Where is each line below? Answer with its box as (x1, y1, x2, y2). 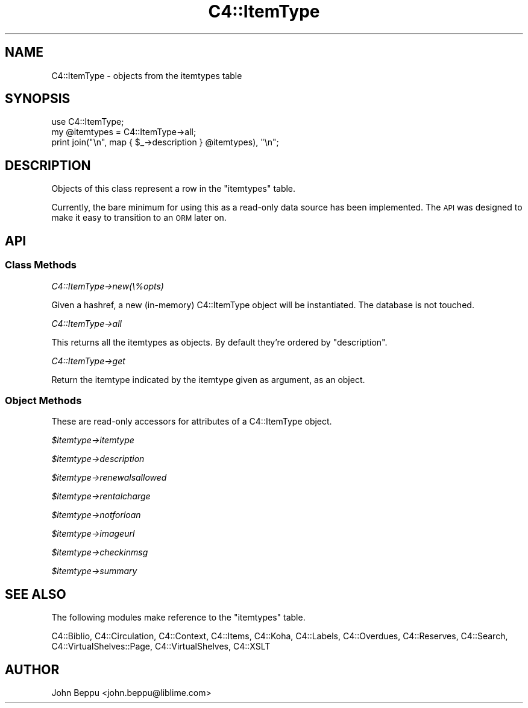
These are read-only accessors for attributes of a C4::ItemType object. (51, 416, 332, 427)
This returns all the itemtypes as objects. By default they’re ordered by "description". (51, 337, 388, 347)
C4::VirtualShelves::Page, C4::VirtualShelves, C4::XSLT (51, 641, 271, 652)
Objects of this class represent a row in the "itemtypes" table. (51, 183, 296, 194)
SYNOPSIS (5, 91, 71, 107)
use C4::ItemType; (51, 116, 124, 127)
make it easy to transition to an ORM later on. (51, 212, 227, 223)
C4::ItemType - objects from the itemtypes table (51, 70, 242, 81)
